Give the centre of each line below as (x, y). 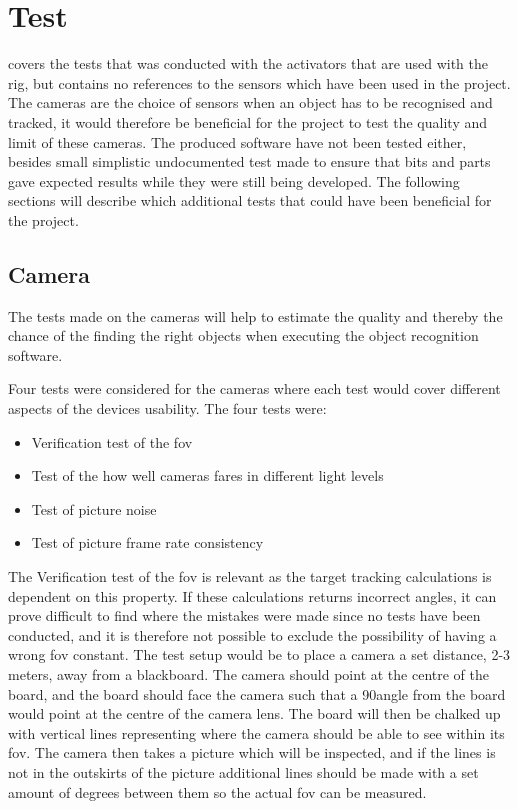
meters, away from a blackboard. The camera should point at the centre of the (248, 673)
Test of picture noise (94, 508)
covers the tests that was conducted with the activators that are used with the (248, 63)
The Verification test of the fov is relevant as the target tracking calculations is (250, 576)
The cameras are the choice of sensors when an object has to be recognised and (250, 102)
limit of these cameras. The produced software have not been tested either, (237, 141)
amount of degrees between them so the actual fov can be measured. (217, 791)
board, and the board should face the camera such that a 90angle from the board (257, 693)
